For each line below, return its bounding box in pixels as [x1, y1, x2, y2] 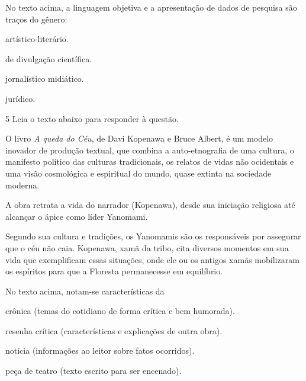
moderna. [5, 178, 40, 191]
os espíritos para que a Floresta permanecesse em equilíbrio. [5, 265, 223, 277]
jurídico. [5, 92, 36, 104]
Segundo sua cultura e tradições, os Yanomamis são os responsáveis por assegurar [5, 230, 301, 242]
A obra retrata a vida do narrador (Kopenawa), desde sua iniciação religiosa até [5, 198, 295, 211]
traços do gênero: [5, 12, 67, 25]
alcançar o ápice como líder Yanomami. [5, 210, 148, 222]
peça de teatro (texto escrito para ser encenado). [5, 364, 182, 377]
